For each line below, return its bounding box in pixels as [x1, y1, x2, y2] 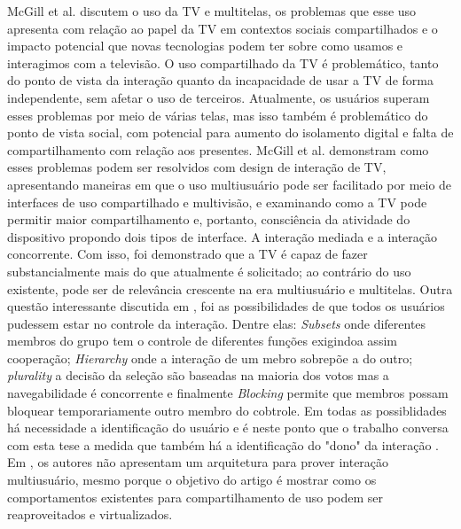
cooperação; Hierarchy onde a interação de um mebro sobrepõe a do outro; [7, 348, 413, 367]
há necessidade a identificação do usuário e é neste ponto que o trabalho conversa [7, 418, 449, 437]
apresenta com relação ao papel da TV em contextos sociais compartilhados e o [7, 19, 438, 37]
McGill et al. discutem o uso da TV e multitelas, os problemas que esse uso [7, 2, 417, 19]
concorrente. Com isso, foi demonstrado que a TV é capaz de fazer [7, 245, 368, 263]
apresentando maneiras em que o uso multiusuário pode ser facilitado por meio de [7, 175, 452, 193]
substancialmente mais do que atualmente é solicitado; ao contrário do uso [7, 261, 411, 280]
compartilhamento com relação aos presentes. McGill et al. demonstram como [7, 140, 429, 159]
